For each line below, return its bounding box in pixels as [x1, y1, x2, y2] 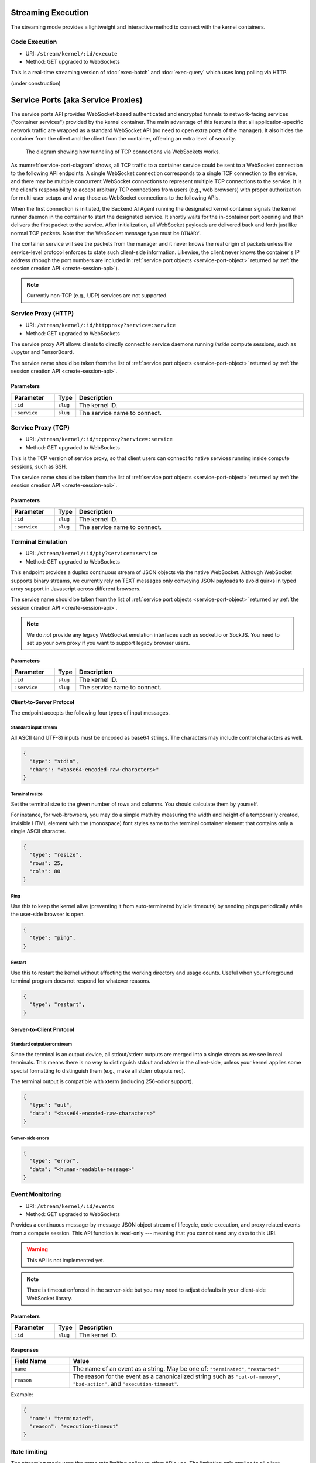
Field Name [14, 1357, 47, 1365]
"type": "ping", [29, 935, 76, 942]
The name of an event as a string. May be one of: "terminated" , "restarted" [73, 1365, 280, 1373]
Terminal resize [11, 791, 43, 797]
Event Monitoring [11, 1190, 61, 1198]
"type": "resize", [29, 851, 82, 858]
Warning [26, 1246, 48, 1253]
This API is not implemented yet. [26, 1256, 105, 1263]
